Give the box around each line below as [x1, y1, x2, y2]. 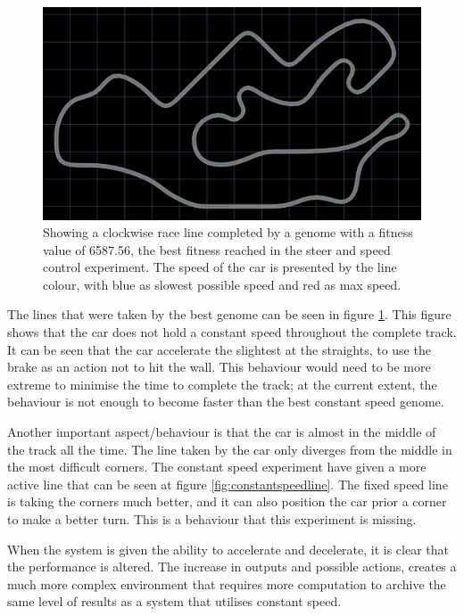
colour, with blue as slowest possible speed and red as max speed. [43, 275, 402, 293]
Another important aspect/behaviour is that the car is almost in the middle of [7, 423, 436, 441]
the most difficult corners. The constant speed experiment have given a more [7, 457, 427, 476]
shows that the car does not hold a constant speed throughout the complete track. [7, 323, 457, 341]
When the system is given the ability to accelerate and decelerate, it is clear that [7, 539, 450, 558]
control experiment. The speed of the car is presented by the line [43, 258, 397, 276]
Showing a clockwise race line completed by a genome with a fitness [43, 223, 413, 242]
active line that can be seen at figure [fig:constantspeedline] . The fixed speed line [7, 474, 448, 493]
